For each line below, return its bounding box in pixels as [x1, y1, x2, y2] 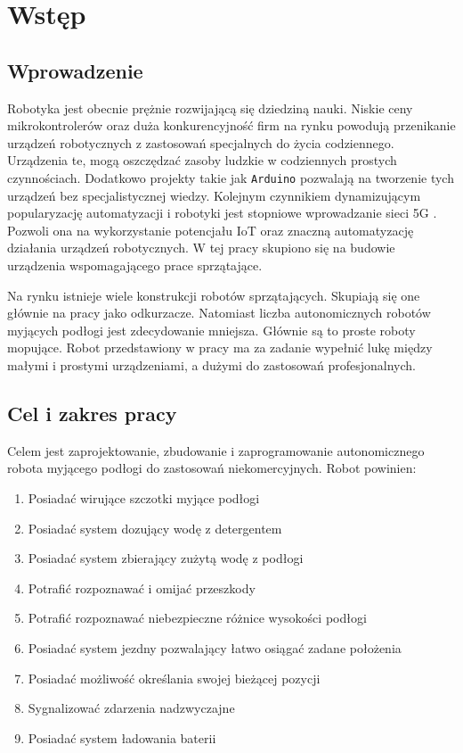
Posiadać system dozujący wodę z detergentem [28, 518, 282, 537]
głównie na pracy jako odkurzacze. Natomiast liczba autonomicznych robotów [7, 303, 431, 322]
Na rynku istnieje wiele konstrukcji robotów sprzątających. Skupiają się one [7, 285, 420, 304]
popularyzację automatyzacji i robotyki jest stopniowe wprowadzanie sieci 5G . [7, 203, 437, 222]
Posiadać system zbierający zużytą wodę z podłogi [28, 549, 304, 567]
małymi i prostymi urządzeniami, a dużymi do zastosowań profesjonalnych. [7, 355, 416, 374]
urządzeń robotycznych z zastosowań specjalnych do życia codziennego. [7, 133, 394, 152]
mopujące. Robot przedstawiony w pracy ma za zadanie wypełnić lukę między [7, 338, 433, 357]
